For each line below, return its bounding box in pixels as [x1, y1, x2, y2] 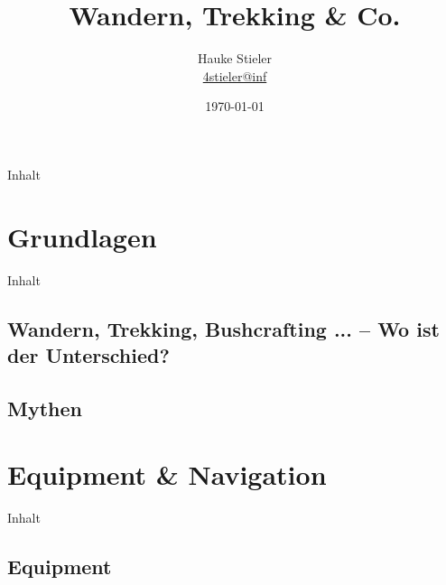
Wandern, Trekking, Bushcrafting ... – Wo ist [7, 314, 440, 342]
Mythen [7, 394, 82, 422]
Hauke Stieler [197, 49, 273, 68]
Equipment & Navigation [7, 456, 327, 493]
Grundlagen [7, 218, 157, 255]
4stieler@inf [202, 66, 267, 85]
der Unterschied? [7, 341, 170, 368]
